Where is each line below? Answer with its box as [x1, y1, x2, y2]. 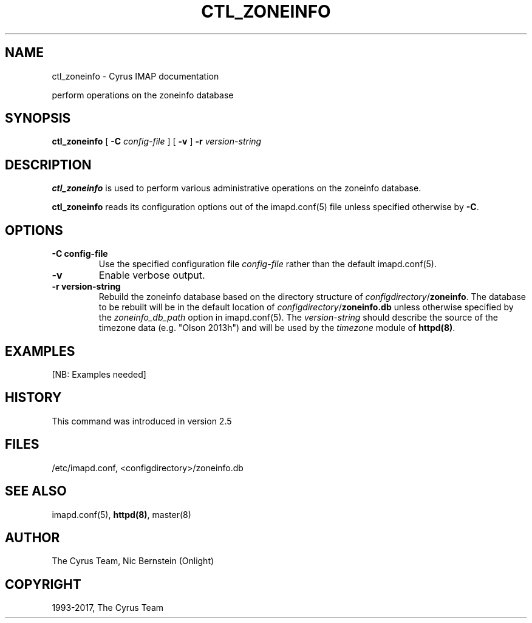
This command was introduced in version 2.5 [52, 415, 232, 426]
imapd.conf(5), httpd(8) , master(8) [52, 509, 191, 520]
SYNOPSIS [5, 111, 71, 126]
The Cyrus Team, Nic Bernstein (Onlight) [52, 556, 214, 567]
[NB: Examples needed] [52, 369, 146, 380]
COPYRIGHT [5, 576, 81, 592]
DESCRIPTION [5, 157, 92, 172]
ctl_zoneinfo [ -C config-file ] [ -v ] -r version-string [52, 136, 262, 147]
